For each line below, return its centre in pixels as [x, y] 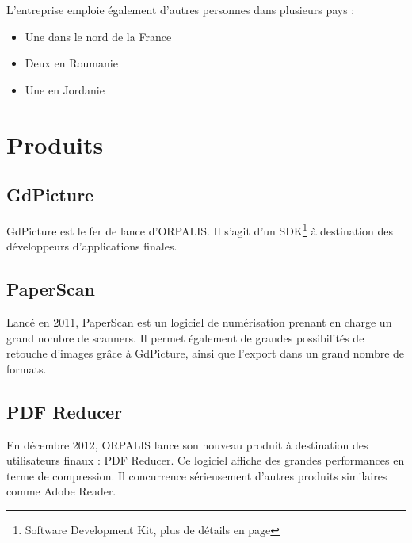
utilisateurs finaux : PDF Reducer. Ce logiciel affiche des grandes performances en [206, 460]
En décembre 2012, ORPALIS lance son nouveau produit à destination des [187, 444]
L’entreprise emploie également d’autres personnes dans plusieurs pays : [181, 10]
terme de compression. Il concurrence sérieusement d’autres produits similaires [197, 475]
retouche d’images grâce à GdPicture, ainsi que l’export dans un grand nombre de [206, 353]
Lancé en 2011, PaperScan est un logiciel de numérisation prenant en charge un [199, 322]
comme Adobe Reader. [61, 491]
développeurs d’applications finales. [92, 246]
